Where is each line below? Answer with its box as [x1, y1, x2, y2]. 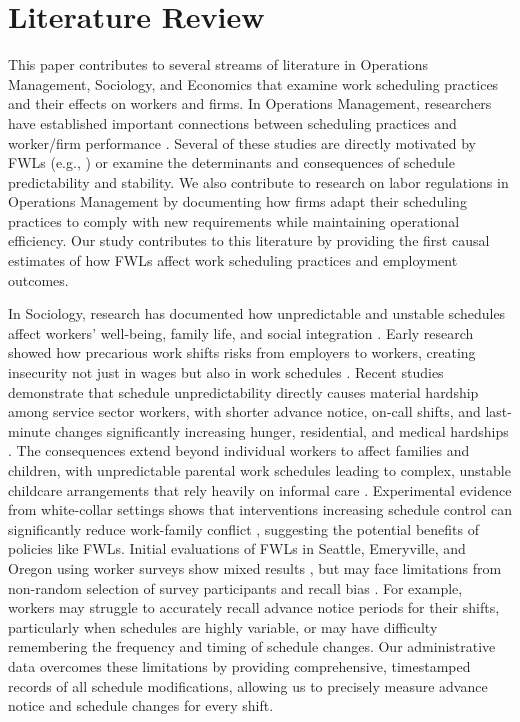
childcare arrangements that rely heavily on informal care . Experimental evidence [8, 479, 512, 500]
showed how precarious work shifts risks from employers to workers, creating [8, 342, 476, 363]
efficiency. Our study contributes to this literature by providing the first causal [8, 230, 490, 251]
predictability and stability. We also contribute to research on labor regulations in [8, 171, 509, 192]
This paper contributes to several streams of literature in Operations [8, 54, 428, 75]
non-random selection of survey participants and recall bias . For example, [8, 577, 463, 598]
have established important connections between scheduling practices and [8, 112, 457, 133]
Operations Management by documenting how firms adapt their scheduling [8, 191, 467, 212]
